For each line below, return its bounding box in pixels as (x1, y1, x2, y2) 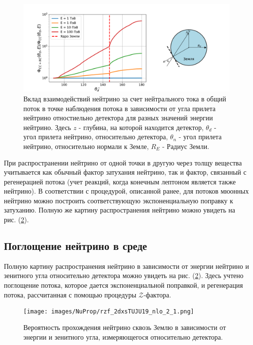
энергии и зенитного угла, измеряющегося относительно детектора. (23, 331, 223, 342)
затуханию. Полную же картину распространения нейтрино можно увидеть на (4, 205, 235, 215)
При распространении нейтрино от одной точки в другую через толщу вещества (4, 157, 242, 167)
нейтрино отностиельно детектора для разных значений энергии (23, 113, 213, 123)
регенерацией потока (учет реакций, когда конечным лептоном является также (4, 176, 236, 186)
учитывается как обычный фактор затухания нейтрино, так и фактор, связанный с (4, 167, 247, 177)
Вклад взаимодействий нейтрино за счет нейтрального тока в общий (23, 93, 226, 103)
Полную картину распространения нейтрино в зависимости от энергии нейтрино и (4, 261, 249, 271)
